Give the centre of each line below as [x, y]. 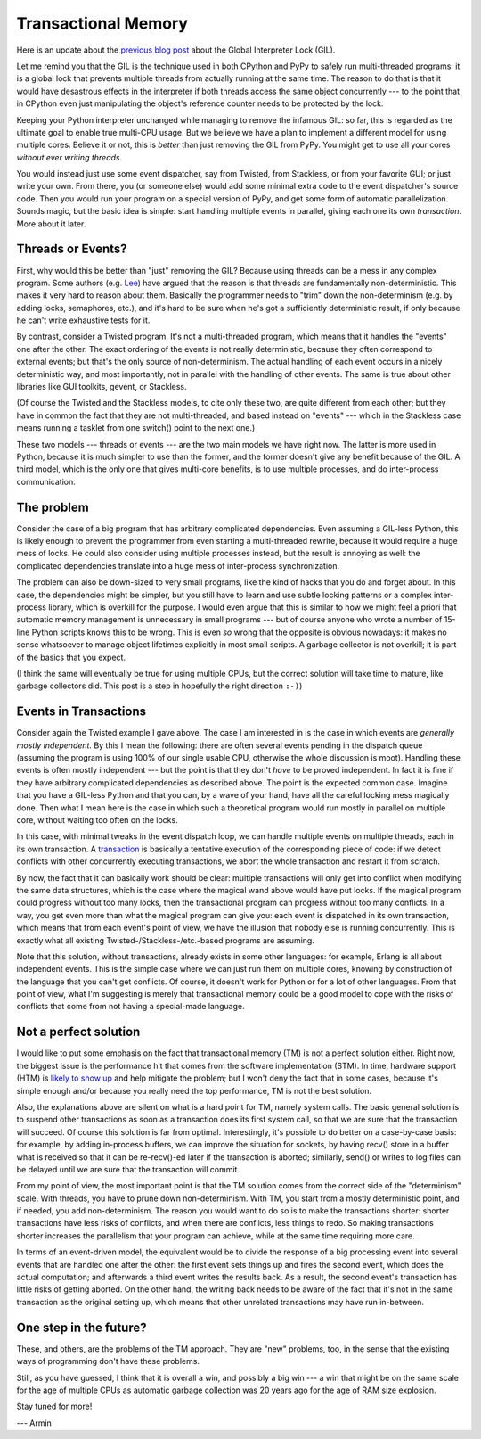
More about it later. [51, 224]
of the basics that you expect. [71, 657]
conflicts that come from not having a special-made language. [130, 1007]
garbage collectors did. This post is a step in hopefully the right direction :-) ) [159, 686]
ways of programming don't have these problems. [108, 1361]
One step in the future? [82, 1327]
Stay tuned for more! [54, 1406]
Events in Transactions [82, 712]
